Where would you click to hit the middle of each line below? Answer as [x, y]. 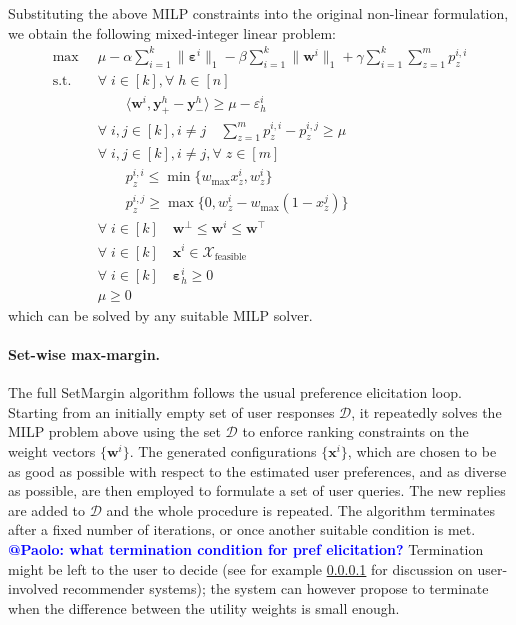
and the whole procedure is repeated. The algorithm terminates [301, 509]
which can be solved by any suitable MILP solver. [160, 314]
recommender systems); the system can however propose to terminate [275, 588]
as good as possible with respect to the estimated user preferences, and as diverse [257, 470]
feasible [230, 256]
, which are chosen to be [422, 451]
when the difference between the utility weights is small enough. [204, 607]
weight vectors [52, 451]
